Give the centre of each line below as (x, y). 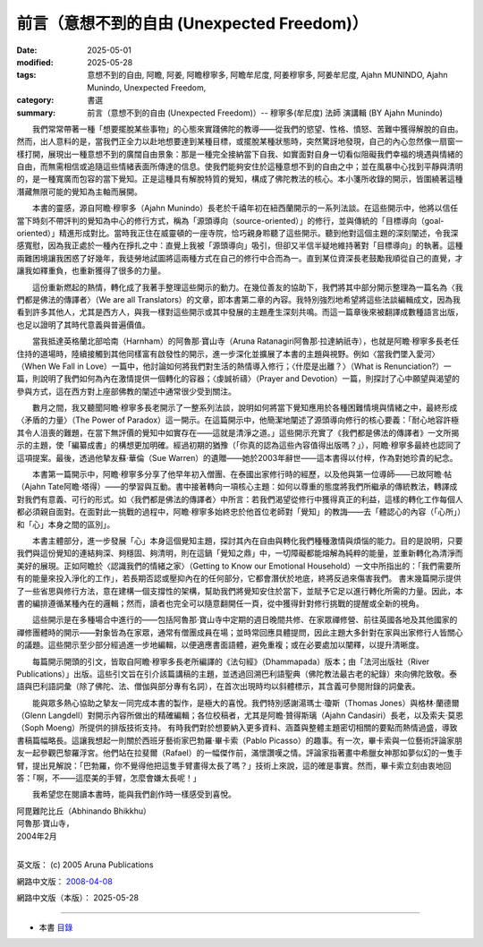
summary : (36, 113)
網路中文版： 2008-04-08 (65, 881)
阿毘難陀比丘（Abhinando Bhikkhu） (84, 811)
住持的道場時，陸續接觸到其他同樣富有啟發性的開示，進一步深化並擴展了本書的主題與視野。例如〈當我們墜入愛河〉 (228, 354)
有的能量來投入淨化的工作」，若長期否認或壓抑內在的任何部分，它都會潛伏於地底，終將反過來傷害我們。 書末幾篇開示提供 (239, 578)
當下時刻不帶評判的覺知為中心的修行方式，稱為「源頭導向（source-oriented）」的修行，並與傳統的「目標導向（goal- (230, 220)
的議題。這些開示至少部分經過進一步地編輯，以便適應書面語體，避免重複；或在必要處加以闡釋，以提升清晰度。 (220, 645)
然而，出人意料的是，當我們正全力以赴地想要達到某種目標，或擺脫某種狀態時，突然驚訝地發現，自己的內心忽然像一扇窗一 (240, 141)
